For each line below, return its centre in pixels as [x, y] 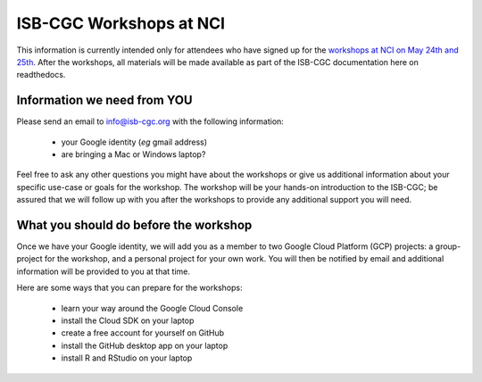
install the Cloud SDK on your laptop [128, 320]
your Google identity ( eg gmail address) [134, 142]
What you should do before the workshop [134, 225]
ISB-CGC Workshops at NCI [121, 23]
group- [448, 246]
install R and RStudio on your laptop [127, 358]
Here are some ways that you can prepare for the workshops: [129, 288]
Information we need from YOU [104, 100]
